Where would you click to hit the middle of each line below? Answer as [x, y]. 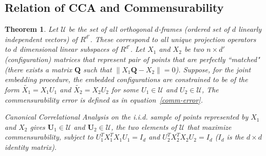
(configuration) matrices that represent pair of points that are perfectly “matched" [132, 59]
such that [98, 69]
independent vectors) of [41, 39]
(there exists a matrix [39, 69]
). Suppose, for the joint [213, 69]
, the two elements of [144, 126]
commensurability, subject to [49, 137]
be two [194, 49]
